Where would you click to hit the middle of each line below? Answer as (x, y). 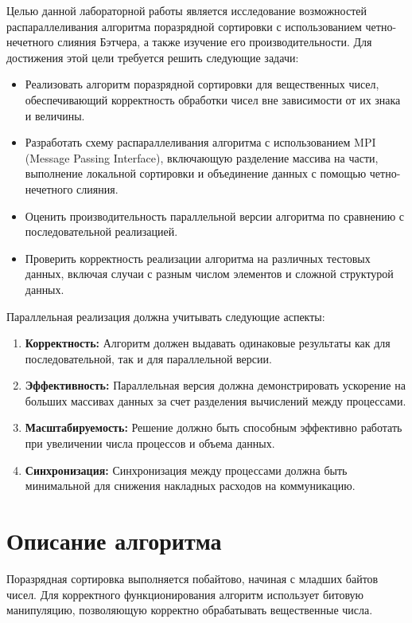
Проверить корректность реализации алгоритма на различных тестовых (198, 258)
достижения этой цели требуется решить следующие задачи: (153, 57)
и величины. (55, 115)
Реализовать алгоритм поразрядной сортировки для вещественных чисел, (202, 84)
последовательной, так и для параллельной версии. (148, 358)
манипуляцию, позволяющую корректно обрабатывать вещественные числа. (190, 610)
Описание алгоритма (114, 541)
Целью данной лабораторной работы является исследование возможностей (187, 10)
